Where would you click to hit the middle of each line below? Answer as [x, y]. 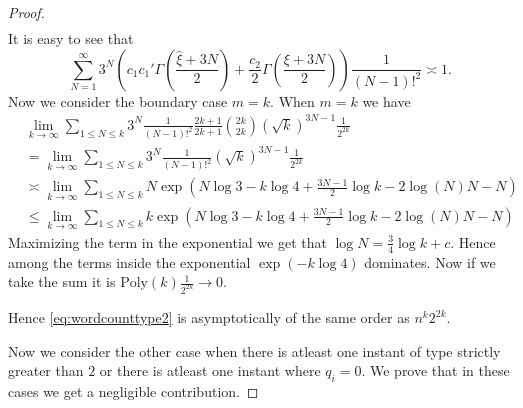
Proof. [26, 12]
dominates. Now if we [430, 261]
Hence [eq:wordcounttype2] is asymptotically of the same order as [209, 317]
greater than [46, 370]
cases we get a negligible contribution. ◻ [133, 391]
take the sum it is [62, 281]
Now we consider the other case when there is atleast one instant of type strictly [254, 350]
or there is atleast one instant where [210, 370]
